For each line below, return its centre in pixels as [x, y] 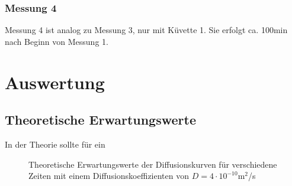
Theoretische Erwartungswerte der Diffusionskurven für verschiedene [153, 164]
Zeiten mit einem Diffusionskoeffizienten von [109, 176]
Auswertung [55, 82]
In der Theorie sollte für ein [55, 144]
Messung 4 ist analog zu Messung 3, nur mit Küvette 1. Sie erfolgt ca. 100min [146, 30]
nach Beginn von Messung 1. [57, 41]
